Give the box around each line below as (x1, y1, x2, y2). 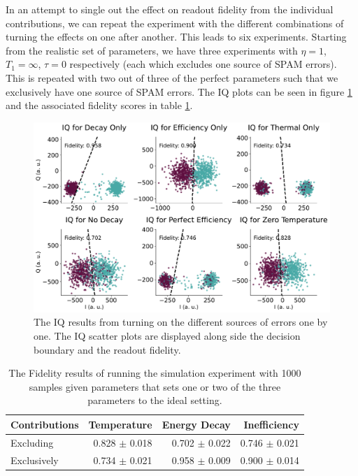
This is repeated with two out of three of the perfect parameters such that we (6, 70, 338, 85)
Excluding (10, 435, 54, 449)
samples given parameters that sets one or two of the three (29, 379, 281, 394)
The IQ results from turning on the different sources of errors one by (34, 315, 328, 329)
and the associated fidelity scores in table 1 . (6, 98, 193, 113)
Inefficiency (243, 417, 299, 431)
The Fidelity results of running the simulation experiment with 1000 (8, 366, 301, 380)
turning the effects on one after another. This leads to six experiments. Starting (6, 29, 347, 44)
